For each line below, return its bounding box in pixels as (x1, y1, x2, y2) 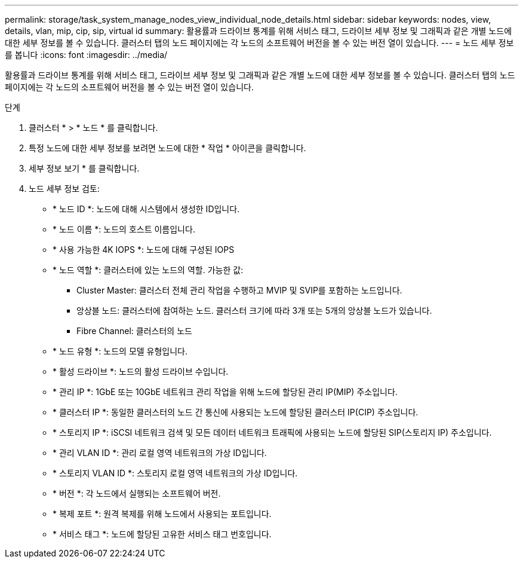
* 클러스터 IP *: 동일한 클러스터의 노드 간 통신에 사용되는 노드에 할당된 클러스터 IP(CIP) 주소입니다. (53, 407, 419, 417)
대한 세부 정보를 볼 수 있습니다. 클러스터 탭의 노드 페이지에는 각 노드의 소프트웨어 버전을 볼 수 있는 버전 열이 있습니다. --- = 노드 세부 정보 (5, 38, 514, 48)
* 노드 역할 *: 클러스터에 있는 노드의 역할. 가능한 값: (53, 265, 244, 275)
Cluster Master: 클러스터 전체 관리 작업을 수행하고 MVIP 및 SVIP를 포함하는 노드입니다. (76, 285, 402, 295)
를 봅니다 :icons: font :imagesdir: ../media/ (5, 50, 168, 60)
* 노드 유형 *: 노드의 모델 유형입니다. (53, 346, 188, 356)
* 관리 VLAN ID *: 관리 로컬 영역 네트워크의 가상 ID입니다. (53, 448, 267, 458)
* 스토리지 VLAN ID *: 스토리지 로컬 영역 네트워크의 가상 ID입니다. (53, 468, 298, 478)
